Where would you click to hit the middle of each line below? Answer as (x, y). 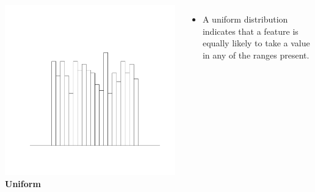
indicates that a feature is (250, 31)
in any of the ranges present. (256, 55)
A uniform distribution (245, 19)
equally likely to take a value (256, 43)
